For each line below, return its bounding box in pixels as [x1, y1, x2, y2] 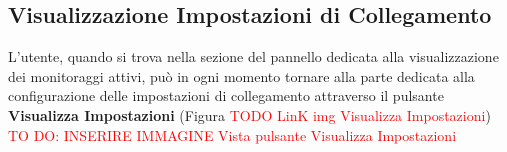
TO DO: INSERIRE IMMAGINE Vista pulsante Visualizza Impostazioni [8, 124, 457, 145]
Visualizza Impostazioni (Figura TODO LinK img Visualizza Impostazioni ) [8, 104, 491, 125]
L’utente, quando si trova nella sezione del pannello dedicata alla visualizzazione [8, 46, 499, 67]
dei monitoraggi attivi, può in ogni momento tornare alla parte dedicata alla [8, 65, 475, 86]
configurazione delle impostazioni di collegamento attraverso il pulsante [8, 85, 444, 106]
